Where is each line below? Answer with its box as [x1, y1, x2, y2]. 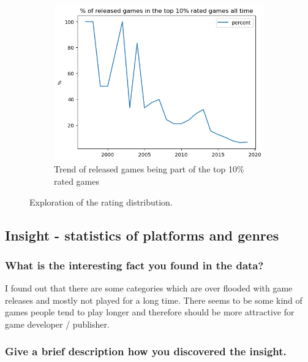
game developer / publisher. [5, 317, 110, 330]
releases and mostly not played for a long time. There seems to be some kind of [5, 293, 302, 306]
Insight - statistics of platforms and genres [5, 225, 279, 244]
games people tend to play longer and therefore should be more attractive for [5, 306, 295, 318]
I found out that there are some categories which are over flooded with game [5, 282, 293, 295]
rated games [54, 174, 99, 187]
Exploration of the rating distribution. [29, 195, 173, 208]
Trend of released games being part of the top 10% [54, 163, 244, 175]
